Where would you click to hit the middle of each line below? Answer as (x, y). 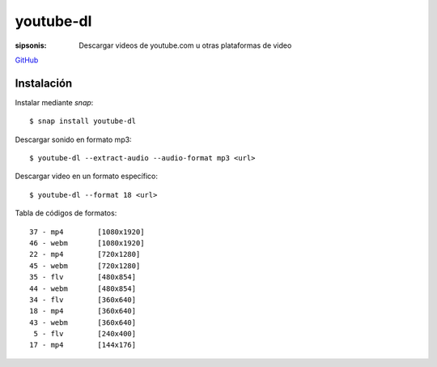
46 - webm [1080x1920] (87, 243)
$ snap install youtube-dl (83, 121)
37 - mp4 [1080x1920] (87, 232)
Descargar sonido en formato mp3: (74, 139)
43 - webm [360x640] (83, 322)
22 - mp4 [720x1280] (85, 254)
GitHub (27, 60)
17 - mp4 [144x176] (83, 345)
